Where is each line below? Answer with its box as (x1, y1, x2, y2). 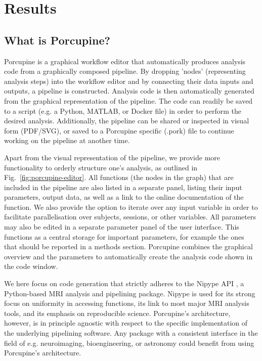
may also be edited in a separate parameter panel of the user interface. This (4, 221, 239, 232)
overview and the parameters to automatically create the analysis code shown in (4, 251, 253, 261)
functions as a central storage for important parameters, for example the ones (4, 231, 244, 242)
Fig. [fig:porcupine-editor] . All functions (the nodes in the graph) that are (4, 172, 234, 183)
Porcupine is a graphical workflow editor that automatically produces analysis (4, 56, 246, 66)
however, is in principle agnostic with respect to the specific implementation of (4, 318, 248, 328)
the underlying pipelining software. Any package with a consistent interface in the (4, 328, 258, 338)
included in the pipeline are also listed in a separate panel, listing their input (4, 182, 242, 192)
